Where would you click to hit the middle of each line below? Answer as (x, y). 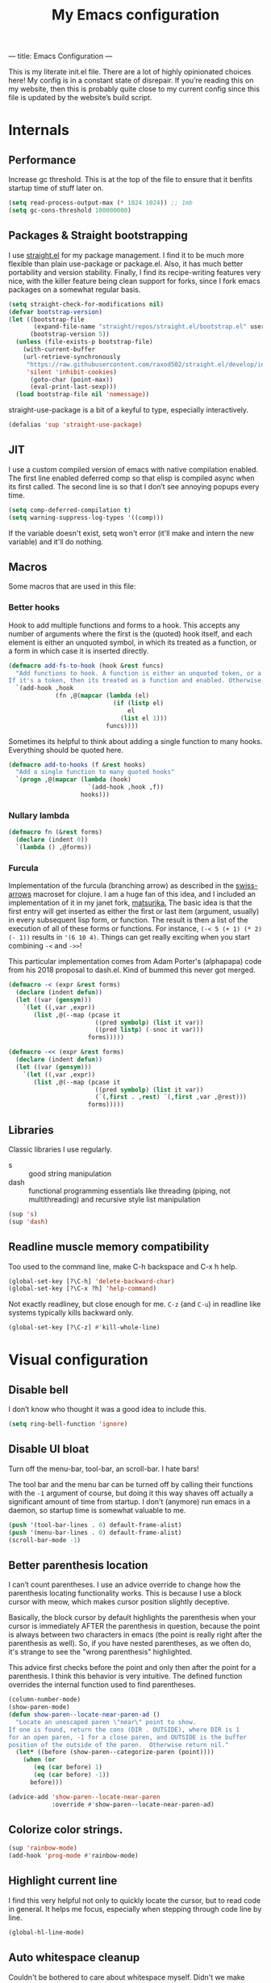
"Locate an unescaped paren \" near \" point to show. (106, 1722)
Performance (42, 160)
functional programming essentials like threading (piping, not (130, 1190)
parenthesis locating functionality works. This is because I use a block (125, 1593)
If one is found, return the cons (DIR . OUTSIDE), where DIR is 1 (124, 1729)
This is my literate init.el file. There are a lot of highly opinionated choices (130, 72)
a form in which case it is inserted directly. (79, 651)
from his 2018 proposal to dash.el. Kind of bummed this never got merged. (132, 970)
